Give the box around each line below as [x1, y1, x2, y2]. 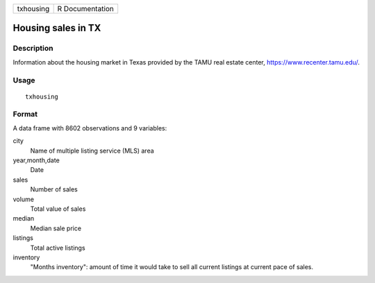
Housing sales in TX [12, 22, 101, 34]
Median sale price [30, 224, 82, 232]
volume [12, 195, 35, 203]
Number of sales [30, 185, 78, 194]
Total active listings [30, 243, 86, 252]
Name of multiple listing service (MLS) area [30, 146, 154, 155]
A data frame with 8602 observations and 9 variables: [12, 123, 167, 132]
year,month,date [12, 156, 60, 164]
